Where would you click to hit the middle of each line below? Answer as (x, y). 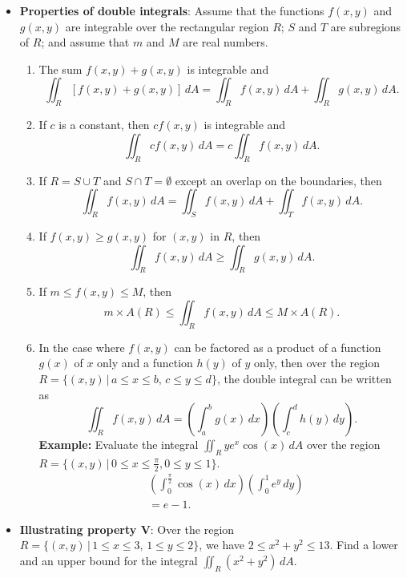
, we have (222, 545)
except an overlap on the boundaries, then (278, 180)
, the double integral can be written (304, 378)
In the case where (82, 347)
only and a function (145, 363)
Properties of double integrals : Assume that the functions (172, 10)
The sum (60, 69)
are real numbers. (226, 42)
